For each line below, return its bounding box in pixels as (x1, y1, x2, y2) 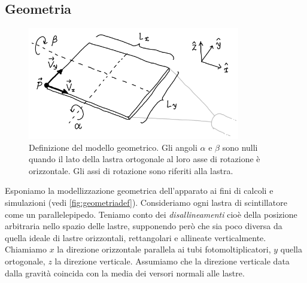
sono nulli (222, 141, 258, 153)
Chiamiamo (5, 243, 47, 255)
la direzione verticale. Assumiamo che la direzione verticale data (54, 255, 290, 267)
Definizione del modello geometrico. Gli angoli (29, 141, 197, 153)
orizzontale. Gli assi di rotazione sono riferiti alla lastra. (29, 164, 233, 177)
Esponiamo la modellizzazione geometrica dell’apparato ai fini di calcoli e (5, 184, 273, 197)
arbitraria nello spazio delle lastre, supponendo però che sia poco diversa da (5, 220, 282, 232)
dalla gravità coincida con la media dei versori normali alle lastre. (5, 266, 245, 279)
